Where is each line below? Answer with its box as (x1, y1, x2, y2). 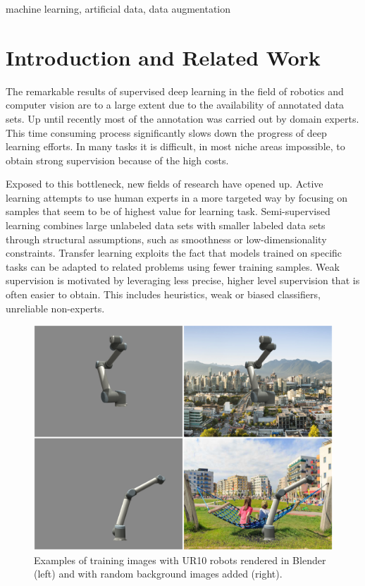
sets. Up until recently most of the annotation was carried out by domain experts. (6, 111, 359, 126)
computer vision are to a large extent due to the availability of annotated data (6, 97, 345, 112)
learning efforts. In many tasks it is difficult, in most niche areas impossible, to (6, 139, 345, 154)
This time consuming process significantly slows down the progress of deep (6, 125, 327, 140)
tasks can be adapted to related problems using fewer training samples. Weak (6, 259, 340, 274)
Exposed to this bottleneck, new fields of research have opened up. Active (6, 176, 323, 191)
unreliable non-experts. (6, 300, 105, 315)
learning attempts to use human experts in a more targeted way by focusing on (6, 190, 348, 205)
